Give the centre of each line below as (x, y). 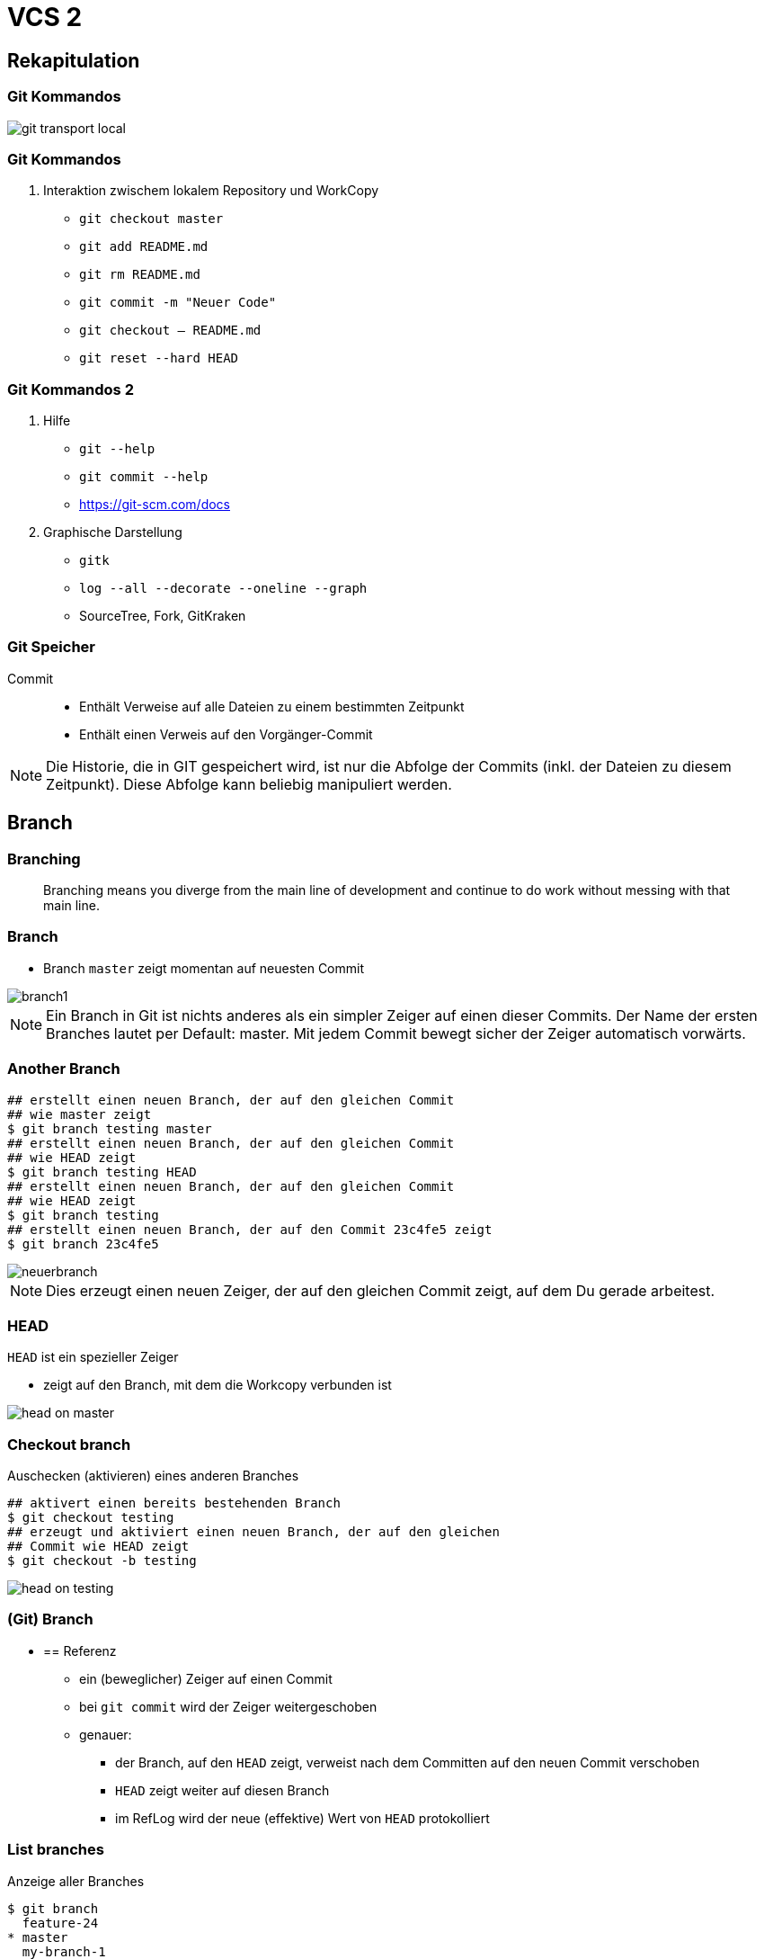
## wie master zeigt (80, 1114)
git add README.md (144, 247)
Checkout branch (69, 1444)
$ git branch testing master (110, 1128)
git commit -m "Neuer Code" (178, 303)
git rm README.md (140, 275)
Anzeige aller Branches (76, 1881)
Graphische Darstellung (113, 532)
